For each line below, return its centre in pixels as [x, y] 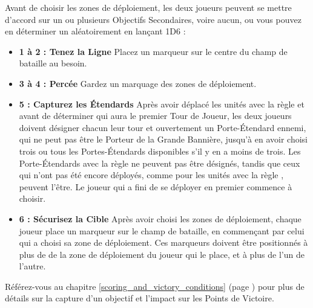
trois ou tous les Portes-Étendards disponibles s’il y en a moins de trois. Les [160, 151]
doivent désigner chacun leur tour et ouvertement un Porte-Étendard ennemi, [163, 127]
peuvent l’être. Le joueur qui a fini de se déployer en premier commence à [156, 186]
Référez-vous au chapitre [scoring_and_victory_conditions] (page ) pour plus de [155, 286]
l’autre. [32, 266]
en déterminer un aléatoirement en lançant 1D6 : [95, 31]
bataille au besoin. [53, 63]
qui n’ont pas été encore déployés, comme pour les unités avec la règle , [151, 175]
